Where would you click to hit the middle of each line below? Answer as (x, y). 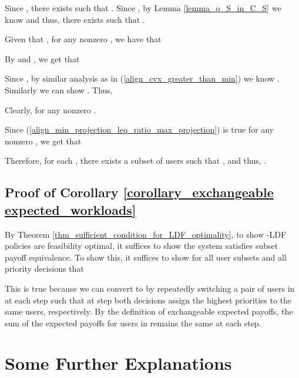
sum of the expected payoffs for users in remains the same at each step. (133, 323)
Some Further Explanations (118, 363)
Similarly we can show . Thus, (59, 90)
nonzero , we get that (43, 141)
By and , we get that (42, 58)
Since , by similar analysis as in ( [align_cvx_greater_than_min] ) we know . (142, 78)
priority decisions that (44, 269)
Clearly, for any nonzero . (51, 109)
